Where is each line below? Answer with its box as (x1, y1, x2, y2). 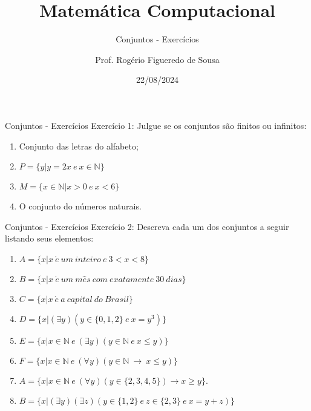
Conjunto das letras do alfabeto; (19, 139, 139, 152)
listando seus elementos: (5, 232, 94, 245)
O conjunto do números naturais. (19, 200, 142, 212)
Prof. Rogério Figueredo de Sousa (95, 53, 220, 65)
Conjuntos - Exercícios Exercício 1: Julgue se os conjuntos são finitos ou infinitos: (5, 119, 307, 131)
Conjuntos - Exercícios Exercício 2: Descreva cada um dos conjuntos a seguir (5, 220, 289, 232)
